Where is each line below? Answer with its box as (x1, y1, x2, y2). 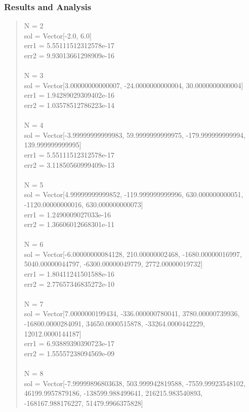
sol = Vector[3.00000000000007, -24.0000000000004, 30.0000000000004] (24, 80, 243, 90)
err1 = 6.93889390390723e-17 (24, 338, 114, 349)
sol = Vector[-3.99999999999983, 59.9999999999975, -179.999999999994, (24, 129, 246, 140)
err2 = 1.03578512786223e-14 (24, 99, 114, 110)
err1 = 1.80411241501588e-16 (24, 269, 114, 279)
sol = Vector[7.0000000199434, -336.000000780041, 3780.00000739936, (24, 308, 240, 319)
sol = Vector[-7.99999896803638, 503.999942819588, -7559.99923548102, (24, 378, 246, 388)
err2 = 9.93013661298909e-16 (24, 50, 114, 60)
